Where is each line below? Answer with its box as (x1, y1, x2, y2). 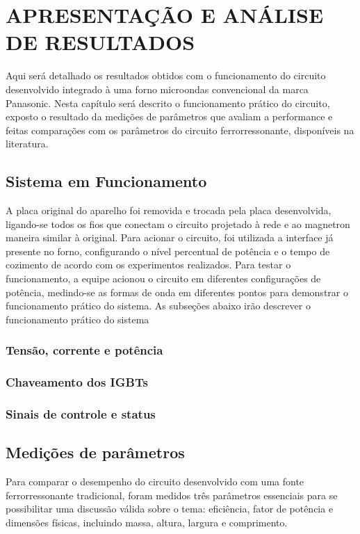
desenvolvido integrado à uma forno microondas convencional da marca (6, 81, 309, 96)
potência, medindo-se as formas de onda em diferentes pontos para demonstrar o (6, 284, 348, 299)
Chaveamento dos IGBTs (6, 373, 148, 391)
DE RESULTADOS (6, 28, 195, 56)
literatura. (6, 136, 49, 151)
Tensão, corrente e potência (6, 341, 163, 359)
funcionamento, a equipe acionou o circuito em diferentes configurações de (6, 271, 321, 286)
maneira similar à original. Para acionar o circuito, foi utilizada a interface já (6, 230, 334, 245)
